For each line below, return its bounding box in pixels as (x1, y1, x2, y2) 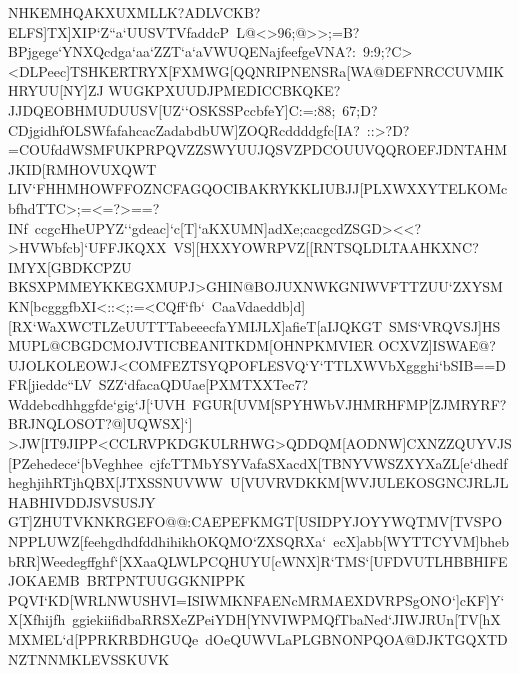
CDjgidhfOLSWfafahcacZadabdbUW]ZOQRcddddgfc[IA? (8, 119, 360, 140)
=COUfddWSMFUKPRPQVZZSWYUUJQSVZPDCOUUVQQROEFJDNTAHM (8, 139, 508, 160)
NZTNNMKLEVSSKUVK (8, 648, 170, 669)
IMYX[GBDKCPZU (8, 256, 132, 277)
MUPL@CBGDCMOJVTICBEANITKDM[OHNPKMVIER (8, 335, 374, 356)
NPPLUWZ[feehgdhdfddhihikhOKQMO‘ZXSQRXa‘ (8, 531, 327, 552)
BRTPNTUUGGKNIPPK (86, 570, 246, 591)
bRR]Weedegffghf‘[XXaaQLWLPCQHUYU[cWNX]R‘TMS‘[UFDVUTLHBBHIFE (8, 550, 508, 571)
